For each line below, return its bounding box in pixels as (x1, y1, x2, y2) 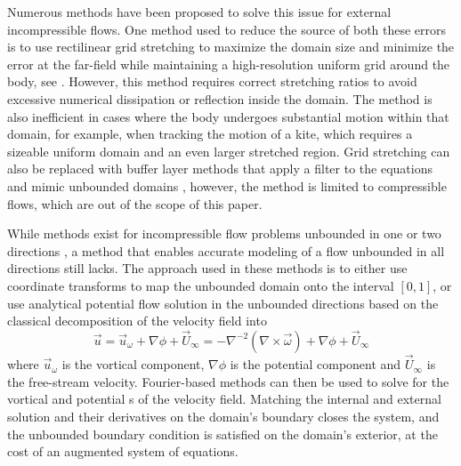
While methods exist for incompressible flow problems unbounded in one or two (7, 224, 441, 243)
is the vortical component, (61, 355, 205, 374)
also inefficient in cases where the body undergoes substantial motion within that (7, 107, 449, 125)
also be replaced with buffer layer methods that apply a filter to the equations (7, 159, 433, 178)
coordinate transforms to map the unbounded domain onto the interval (7, 276, 394, 294)
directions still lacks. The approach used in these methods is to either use (7, 259, 408, 277)
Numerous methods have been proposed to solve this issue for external (7, 3, 392, 20)
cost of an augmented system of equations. (7, 442, 239, 461)
